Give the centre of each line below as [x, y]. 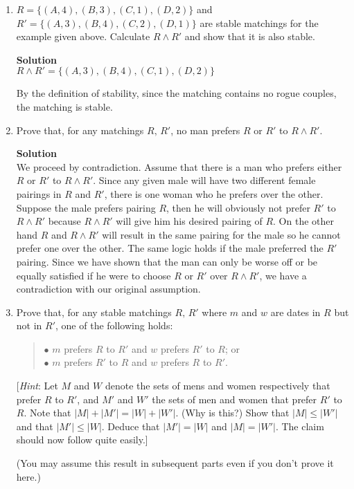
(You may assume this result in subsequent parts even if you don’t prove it [175, 463]
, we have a [283, 275]
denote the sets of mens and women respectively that [218, 386]
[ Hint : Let [37, 386]
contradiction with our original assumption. [108, 289]
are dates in [295, 312]
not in [29, 325]
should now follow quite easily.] [82, 440]
